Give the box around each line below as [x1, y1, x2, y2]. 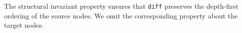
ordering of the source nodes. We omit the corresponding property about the [4, 10, 238, 20]
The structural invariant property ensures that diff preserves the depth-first [4, 1, 239, 11]
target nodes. [4, 20, 44, 30]
